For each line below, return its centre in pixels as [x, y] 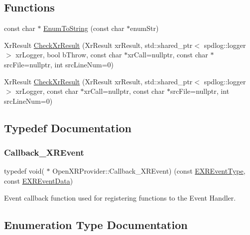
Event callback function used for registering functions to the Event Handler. [120, 197]
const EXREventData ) [39, 180]
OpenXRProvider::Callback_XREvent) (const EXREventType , [149, 171]
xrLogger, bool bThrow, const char [69, 55]
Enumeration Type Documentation [96, 224]
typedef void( [24, 171]
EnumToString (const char [84, 28]
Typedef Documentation [68, 127]
